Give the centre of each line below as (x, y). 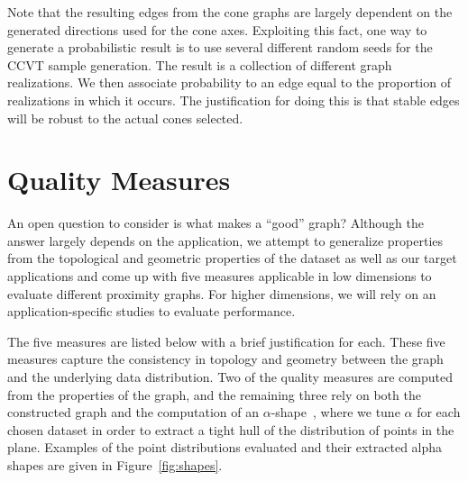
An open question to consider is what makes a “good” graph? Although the (216, 223)
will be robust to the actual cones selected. (125, 118)
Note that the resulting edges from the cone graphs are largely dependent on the (230, 12)
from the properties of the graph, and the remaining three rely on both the (214, 394)
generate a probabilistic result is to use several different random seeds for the (220, 47)
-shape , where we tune (335, 412)
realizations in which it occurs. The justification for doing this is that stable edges (234, 100)
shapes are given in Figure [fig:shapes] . (115, 465)
